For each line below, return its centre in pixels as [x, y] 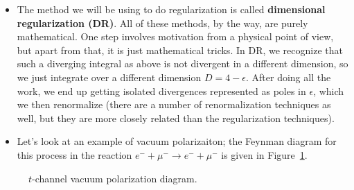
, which [329, 90]
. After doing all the [289, 77]
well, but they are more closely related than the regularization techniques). [176, 118]
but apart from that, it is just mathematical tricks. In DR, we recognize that [180, 50]
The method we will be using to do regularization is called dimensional [171, 9]
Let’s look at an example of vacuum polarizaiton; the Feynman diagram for [177, 141]
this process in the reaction [74, 154]
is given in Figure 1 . [264, 154]
